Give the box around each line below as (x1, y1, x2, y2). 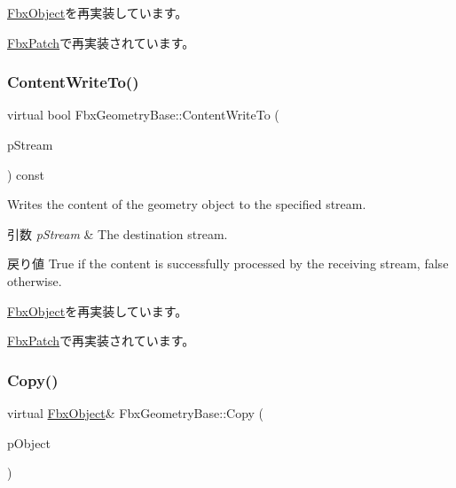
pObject (7, 433, 51, 452)
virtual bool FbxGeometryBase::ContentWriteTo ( (7, 105, 279, 124)
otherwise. (7, 271, 62, 290)
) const (7, 165, 45, 183)
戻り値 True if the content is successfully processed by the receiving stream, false (7, 254, 449, 273)
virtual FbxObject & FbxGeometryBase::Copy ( (7, 403, 264, 422)
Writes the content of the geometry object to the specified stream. (7, 195, 366, 213)
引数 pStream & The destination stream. (7, 224, 228, 243)
